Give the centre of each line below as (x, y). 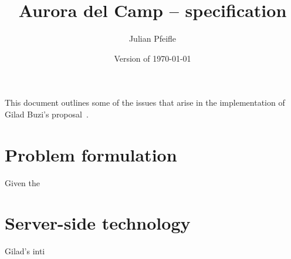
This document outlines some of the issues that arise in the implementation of (145, 102)
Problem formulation (91, 154)
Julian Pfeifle (153, 38)
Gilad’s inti (25, 251)
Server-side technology (98, 223)
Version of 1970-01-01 (153, 58)
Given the (22, 182)
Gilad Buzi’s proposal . (47, 114)
